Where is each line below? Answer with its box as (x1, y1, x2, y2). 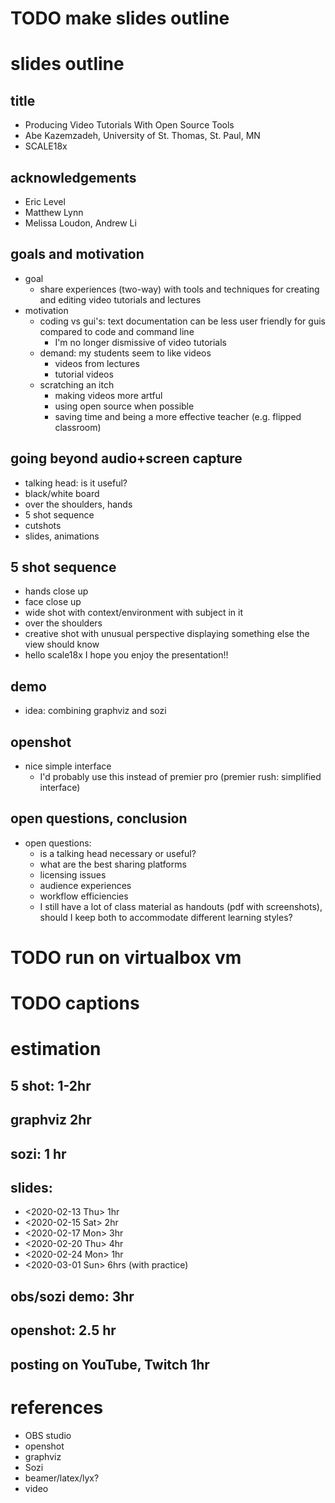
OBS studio (24, 1429, 72, 1441)
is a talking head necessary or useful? (39, 847, 197, 859)
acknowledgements (10, 169, 137, 186)
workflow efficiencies (39, 890, 129, 902)
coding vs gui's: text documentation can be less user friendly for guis (39, 315, 326, 327)
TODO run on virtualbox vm (10, 947, 242, 969)
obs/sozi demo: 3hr (10, 1288, 135, 1305)
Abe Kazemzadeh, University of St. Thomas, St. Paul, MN (24, 130, 261, 142)
